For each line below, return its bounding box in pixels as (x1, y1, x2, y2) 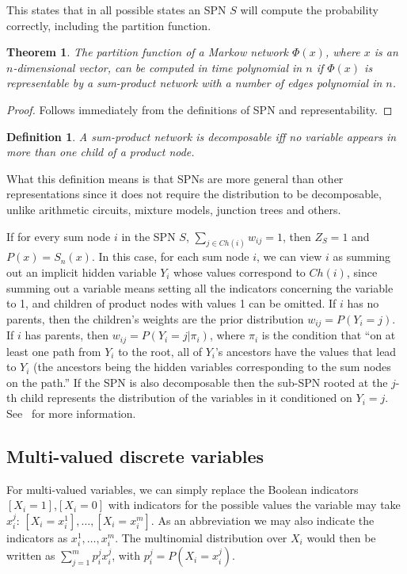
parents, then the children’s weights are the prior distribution (6, 310, 304, 327)
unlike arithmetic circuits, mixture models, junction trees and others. (6, 201, 341, 217)
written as (6, 547, 55, 564)
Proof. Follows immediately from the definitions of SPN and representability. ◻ (6, 101, 393, 117)
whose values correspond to (173, 263, 306, 280)
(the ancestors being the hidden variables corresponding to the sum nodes (33, 358, 391, 375)
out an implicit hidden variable (6, 263, 157, 280)
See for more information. (6, 405, 136, 422)
